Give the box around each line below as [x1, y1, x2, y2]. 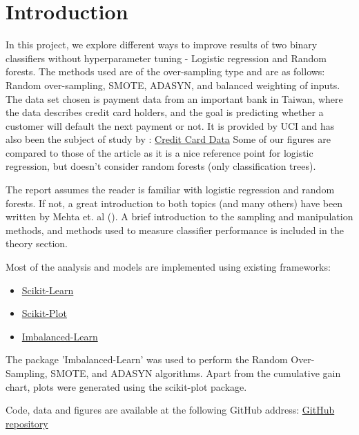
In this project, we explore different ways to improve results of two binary [6, 37, 318, 52]
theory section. [6, 236, 68, 251]
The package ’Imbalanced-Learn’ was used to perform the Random [6, 352, 288, 367]
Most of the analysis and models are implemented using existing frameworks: [6, 260, 331, 274]
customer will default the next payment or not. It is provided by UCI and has [6, 118, 335, 133]
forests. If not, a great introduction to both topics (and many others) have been [6, 195, 343, 210]
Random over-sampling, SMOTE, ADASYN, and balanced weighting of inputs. [6, 77, 340, 92]
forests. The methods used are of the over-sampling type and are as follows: [6, 64, 325, 79]
